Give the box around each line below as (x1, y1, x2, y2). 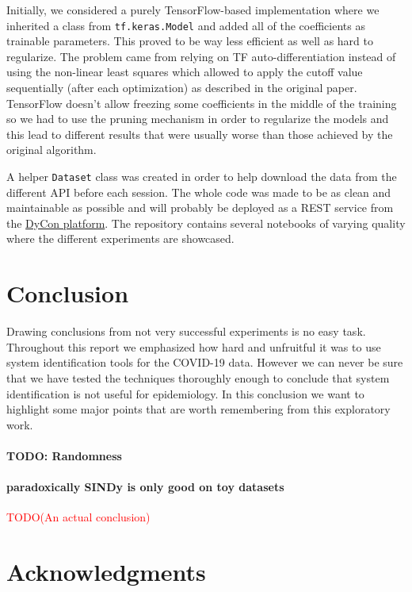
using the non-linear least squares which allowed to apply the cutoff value (6, 63, 363, 80)
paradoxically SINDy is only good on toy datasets (6, 479, 284, 495)
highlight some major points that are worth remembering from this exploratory (6, 401, 391, 417)
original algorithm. (6, 141, 97, 158)
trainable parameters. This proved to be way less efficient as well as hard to (6, 33, 373, 49)
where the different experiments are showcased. (6, 230, 235, 247)
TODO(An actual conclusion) (6, 509, 151, 525)
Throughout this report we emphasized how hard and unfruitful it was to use (6, 338, 381, 355)
